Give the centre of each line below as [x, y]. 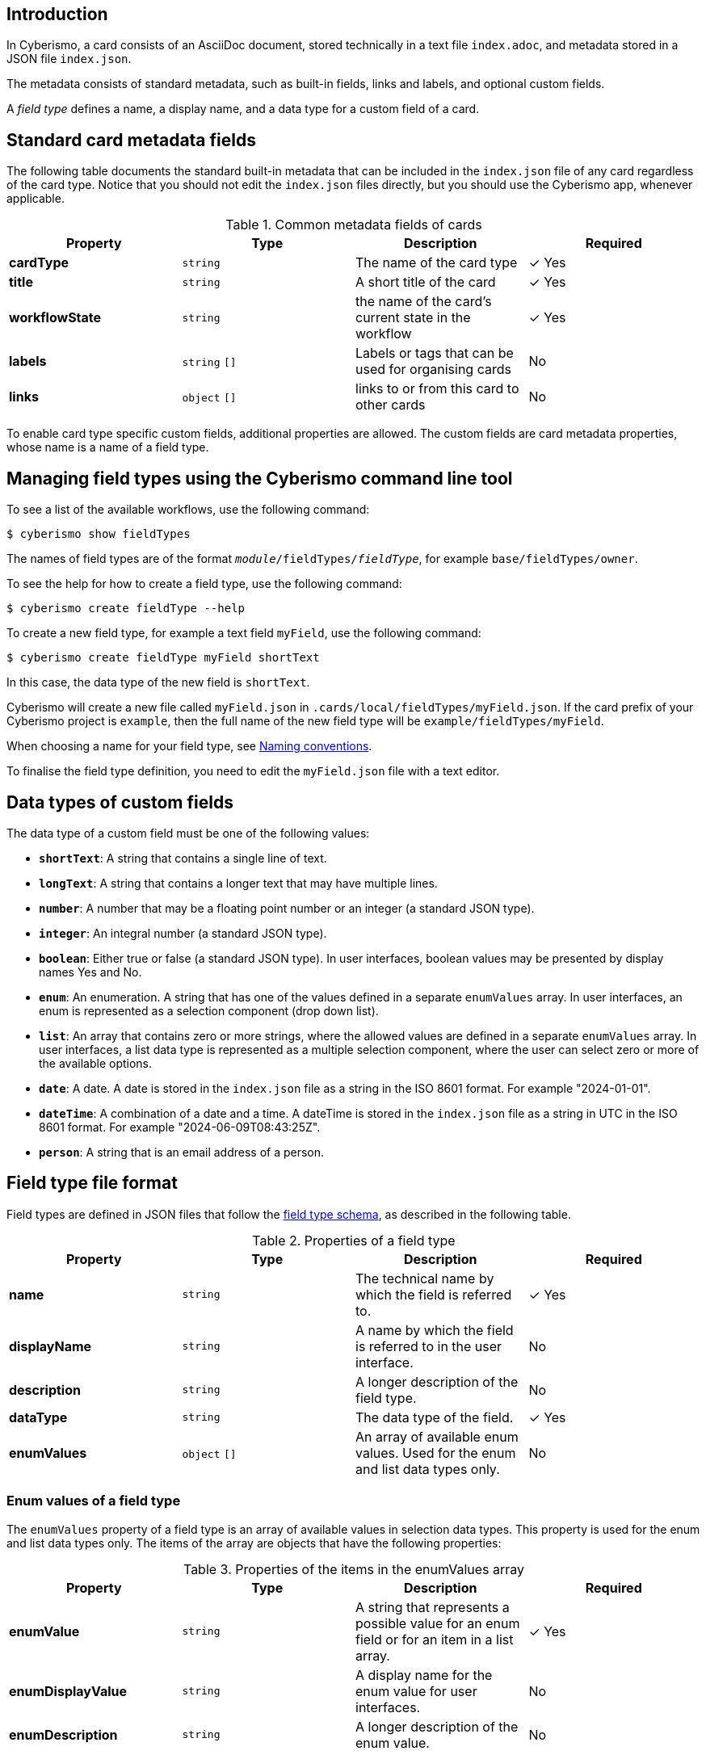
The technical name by [425, 1278]
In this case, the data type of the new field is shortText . [158, 682]
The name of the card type [437, 263]
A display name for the [424, 1675]
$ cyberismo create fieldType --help [126, 609]
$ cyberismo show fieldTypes [99, 534]
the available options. [96, 1063]
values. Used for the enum [436, 1453]
